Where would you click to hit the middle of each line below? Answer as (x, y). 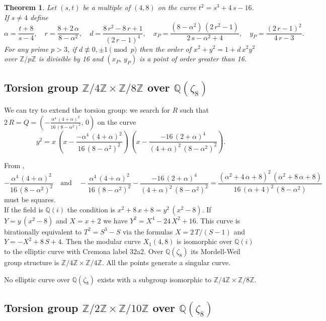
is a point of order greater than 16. (193, 59)
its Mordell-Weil (216, 251)
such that (194, 110)
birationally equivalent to (43, 231)
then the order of (165, 49)
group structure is (32, 262)
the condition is (91, 209)
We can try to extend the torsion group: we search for (87, 110)
